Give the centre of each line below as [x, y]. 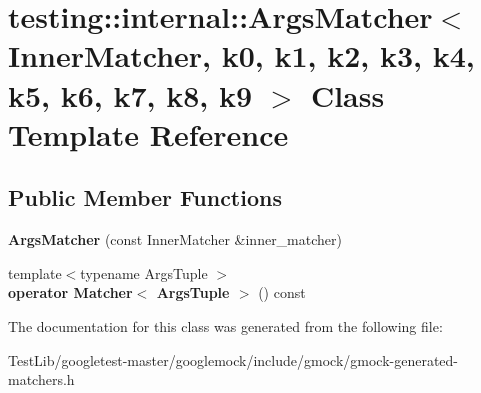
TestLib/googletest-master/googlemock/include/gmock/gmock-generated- [233, 359]
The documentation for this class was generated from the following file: [225, 325]
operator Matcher [70, 292]
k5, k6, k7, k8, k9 [130, 94]
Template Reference [148, 133]
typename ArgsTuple [144, 272]
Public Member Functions [145, 197]
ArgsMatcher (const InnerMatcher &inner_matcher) [175, 239]
